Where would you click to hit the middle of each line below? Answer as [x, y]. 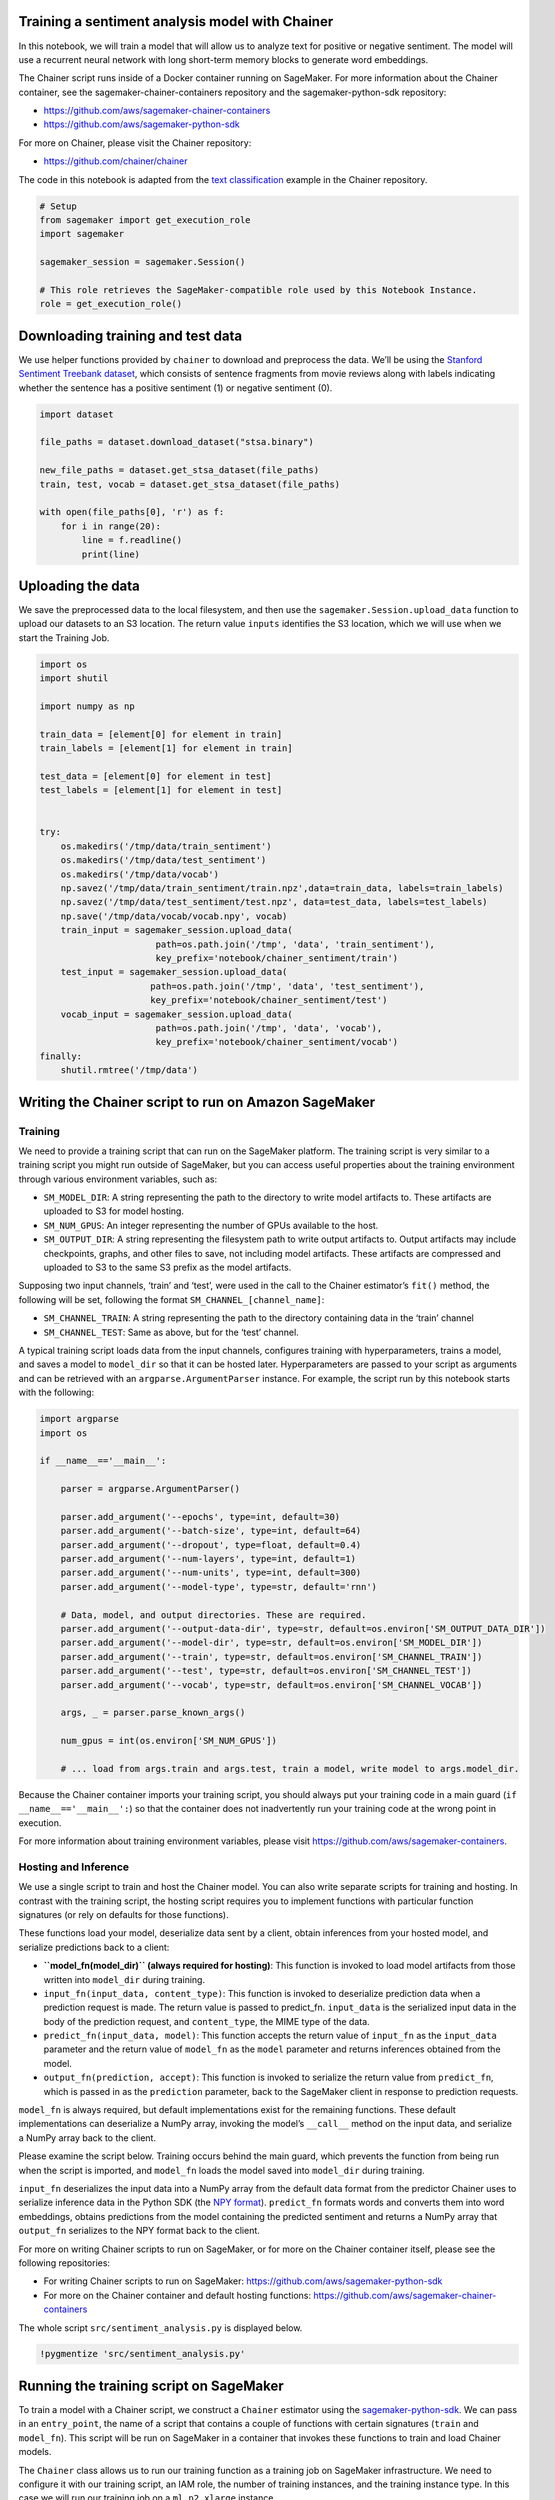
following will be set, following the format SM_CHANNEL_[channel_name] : [171, 1299]
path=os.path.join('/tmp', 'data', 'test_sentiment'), [287, 986]
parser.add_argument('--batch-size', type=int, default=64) [211, 1531]
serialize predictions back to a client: [94, 1947]
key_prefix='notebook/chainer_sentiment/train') [277, 958]
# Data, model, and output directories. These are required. [213, 1614]
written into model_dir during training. [124, 1979]
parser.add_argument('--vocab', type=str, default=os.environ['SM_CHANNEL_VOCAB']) [271, 1684]
